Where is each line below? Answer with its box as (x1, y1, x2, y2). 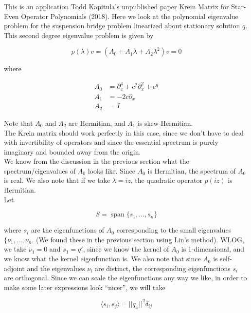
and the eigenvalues (27, 263, 85, 273)
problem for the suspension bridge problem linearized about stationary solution (4, 20, 240, 31)
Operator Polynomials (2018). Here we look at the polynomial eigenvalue (21, 11, 238, 21)
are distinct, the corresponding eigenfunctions (94, 263, 231, 273)
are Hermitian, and (69, 117, 125, 128)
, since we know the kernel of (83, 244, 169, 254)
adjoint (4, 263, 25, 273)
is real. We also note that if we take (4, 175, 110, 185)
